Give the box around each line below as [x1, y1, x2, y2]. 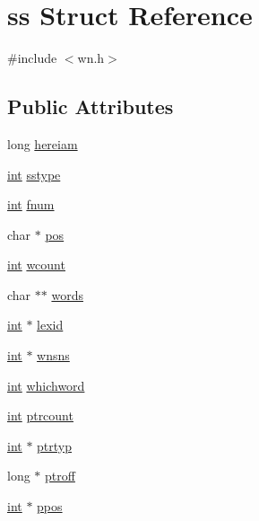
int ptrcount [7, 406, 73, 425]
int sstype [7, 164, 61, 183]
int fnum [7, 195, 55, 214]
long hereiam [7, 134, 78, 153]
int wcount [7, 255, 65, 274]
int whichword [7, 375, 85, 394]
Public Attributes [7, 93, 174, 120]
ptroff [45, 466, 75, 485]
